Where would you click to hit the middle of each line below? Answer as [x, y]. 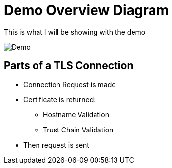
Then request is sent [56, 145]
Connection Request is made [70, 84]
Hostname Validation [76, 114]
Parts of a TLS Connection [69, 66]
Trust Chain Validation [78, 130]
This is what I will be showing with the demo [75, 32]
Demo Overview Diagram [86, 10]
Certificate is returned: [60, 99]
